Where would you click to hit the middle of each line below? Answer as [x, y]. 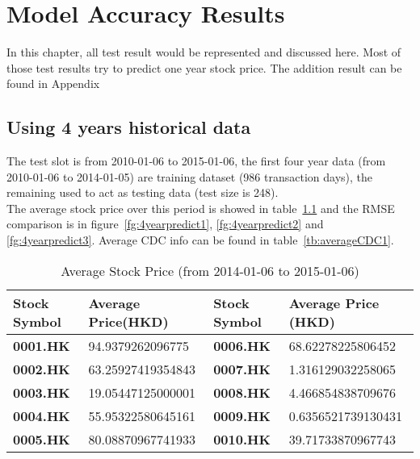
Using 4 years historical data [129, 127]
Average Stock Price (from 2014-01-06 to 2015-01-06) [210, 270]
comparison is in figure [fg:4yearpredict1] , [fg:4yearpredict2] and [165, 224]
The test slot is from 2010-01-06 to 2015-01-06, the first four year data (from [196, 161]
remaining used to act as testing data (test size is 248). [143, 192]
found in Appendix [53, 83]
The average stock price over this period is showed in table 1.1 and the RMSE [201, 208]
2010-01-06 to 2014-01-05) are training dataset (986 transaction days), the [189, 176]
